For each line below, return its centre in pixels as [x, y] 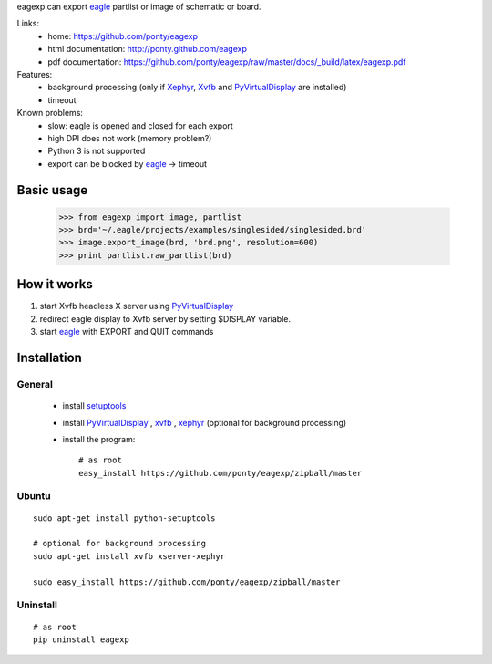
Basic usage [52, 190]
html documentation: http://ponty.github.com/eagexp [148, 49]
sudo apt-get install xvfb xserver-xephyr [129, 556]
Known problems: [50, 113]
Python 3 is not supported [97, 151]
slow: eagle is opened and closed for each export [141, 125]
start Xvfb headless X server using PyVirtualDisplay [137, 306]
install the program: [99, 439]
